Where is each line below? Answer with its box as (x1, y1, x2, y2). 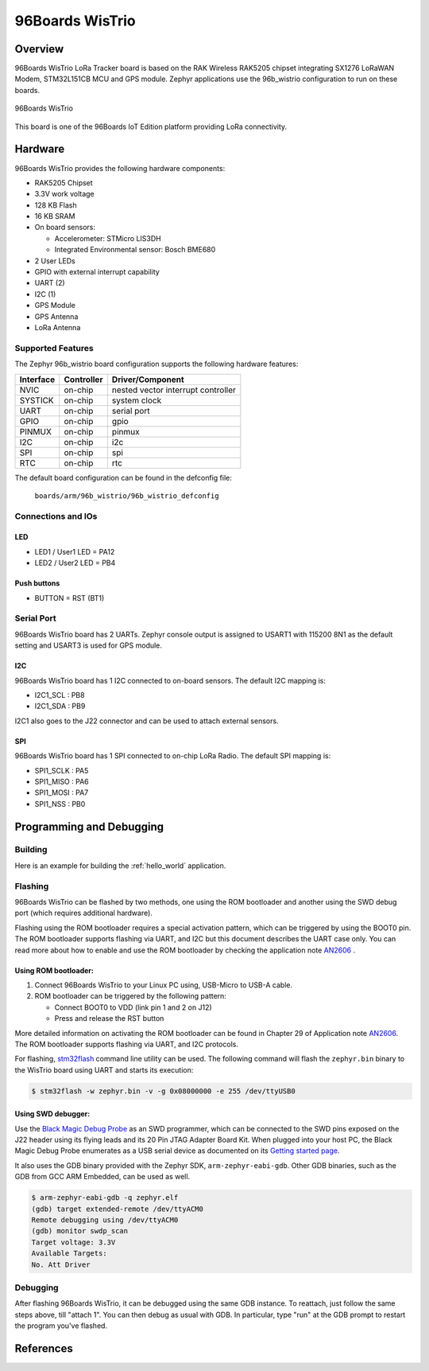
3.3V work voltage (34, 189, 95, 199)
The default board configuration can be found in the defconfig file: (14, 473, 232, 482)
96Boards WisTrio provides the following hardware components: (14, 163, 226, 173)
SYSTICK (19, 395, 55, 406)
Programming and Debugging (14, 820, 164, 833)
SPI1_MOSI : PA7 (34, 788, 89, 797)
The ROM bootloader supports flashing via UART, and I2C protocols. (14, 1039, 238, 1049)
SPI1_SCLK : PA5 (34, 765, 89, 775)
